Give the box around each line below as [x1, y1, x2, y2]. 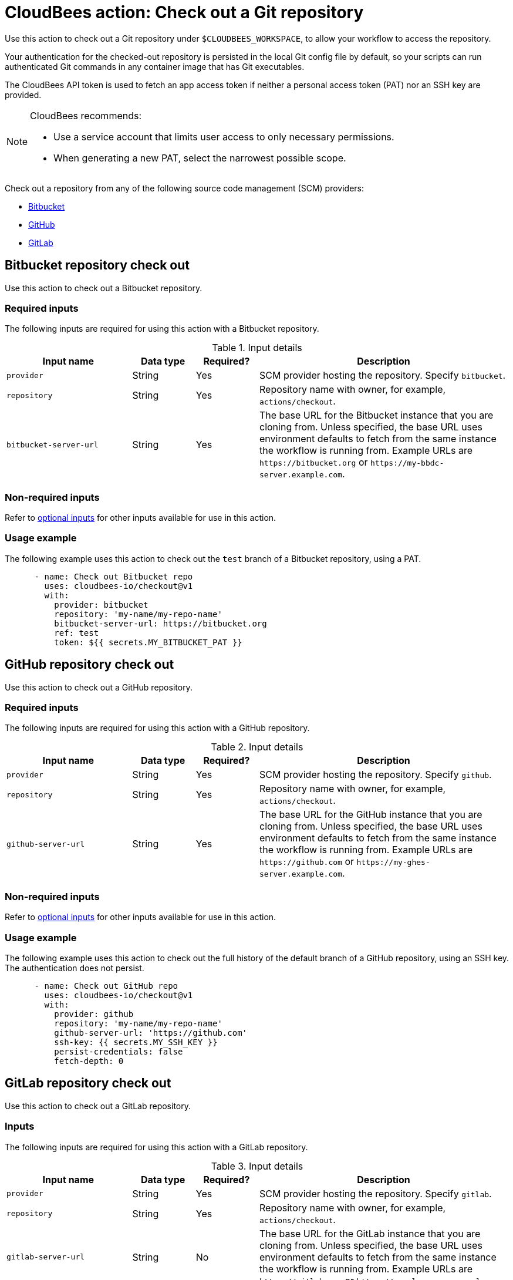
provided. [5, 89, 42, 100]
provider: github [54, 1009, 134, 1019]
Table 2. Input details [211, 741, 303, 753]
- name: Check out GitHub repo [34, 981, 178, 991]
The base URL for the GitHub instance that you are [259, 809, 482, 821]
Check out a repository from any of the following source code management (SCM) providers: [5, 183, 365, 193]
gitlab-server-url [6, 1252, 85, 1262]
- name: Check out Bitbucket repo [34, 571, 193, 581]
